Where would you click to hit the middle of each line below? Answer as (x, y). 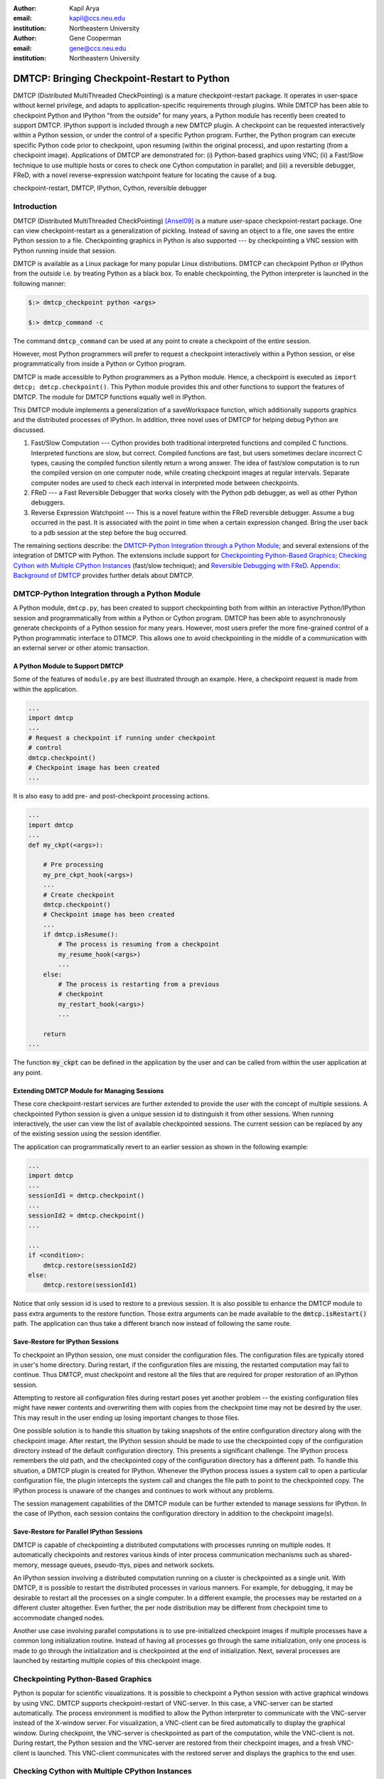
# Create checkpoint (79, 894)
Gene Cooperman (95, 38)
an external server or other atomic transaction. (81, 648)
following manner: (39, 283)
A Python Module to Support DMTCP (68, 666)
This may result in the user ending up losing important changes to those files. (126, 1418)
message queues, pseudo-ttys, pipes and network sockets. (127, 1565)
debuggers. (48, 502)
